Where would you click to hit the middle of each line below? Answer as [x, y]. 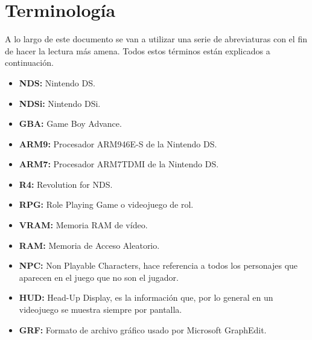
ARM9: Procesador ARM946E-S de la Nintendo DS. [118, 143]
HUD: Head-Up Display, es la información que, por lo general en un [146, 297]
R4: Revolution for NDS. [66, 184]
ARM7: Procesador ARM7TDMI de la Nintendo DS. [119, 164]
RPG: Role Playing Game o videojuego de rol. [106, 204]
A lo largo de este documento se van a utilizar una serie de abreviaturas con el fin [156, 39]
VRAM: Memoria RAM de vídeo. [83, 225]
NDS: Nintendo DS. [57, 82]
